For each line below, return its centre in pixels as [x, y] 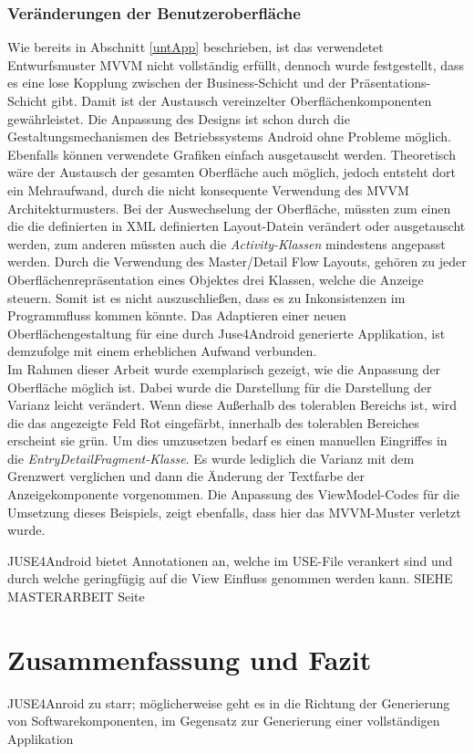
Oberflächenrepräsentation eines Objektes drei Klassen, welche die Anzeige [216, 279]
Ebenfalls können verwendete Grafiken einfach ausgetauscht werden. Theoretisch [232, 154]
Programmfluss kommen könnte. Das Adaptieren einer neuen [177, 315]
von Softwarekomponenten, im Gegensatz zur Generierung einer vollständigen [224, 721]
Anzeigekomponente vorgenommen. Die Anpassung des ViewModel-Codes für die [234, 494]
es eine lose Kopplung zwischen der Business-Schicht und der [177, 83]
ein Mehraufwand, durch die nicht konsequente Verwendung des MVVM [208, 189]
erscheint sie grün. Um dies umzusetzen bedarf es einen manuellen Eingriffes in [227, 440]
